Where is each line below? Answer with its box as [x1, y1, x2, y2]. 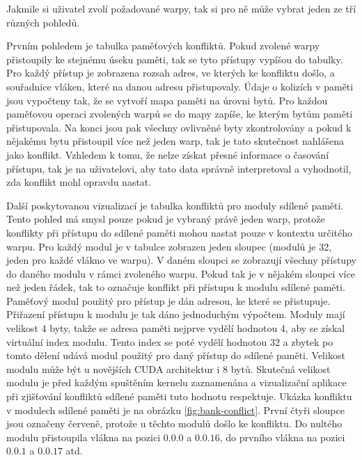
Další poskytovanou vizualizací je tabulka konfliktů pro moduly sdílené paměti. [6, 198, 344, 212]
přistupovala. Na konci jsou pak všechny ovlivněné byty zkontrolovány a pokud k [6, 120, 352, 134]
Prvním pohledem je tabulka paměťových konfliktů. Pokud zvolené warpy [6, 38, 320, 53]
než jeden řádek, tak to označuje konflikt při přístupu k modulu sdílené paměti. [6, 280, 345, 294]
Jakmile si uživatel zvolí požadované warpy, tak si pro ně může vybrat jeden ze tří [6, 1, 356, 15]
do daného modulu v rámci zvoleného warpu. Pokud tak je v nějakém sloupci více [6, 266, 355, 280]
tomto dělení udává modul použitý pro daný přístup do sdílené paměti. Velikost [6, 348, 345, 363]
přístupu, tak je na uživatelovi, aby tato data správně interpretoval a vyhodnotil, [6, 161, 352, 175]
